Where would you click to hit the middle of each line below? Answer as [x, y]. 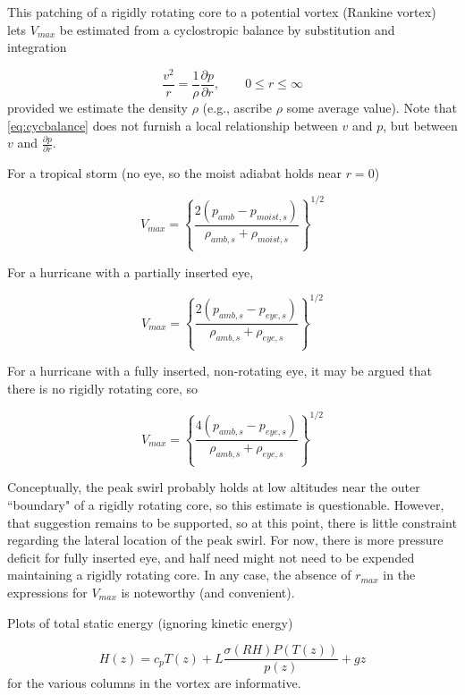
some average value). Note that [372, 107]
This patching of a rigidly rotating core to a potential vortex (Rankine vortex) [222, 12]
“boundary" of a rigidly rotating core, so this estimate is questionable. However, [226, 505]
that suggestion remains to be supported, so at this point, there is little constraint [232, 522]
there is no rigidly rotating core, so [103, 388]
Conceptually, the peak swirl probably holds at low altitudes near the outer [214, 487]
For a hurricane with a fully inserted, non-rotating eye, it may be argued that [220, 371]
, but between [420, 125]
